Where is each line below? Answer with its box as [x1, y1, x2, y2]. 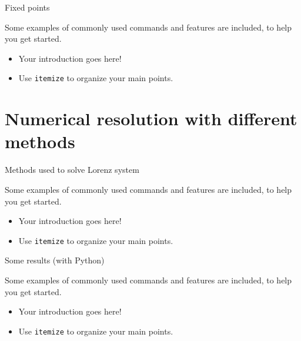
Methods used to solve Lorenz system [5, 163, 139, 176]
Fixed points [5, 1, 50, 13]
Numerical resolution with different [5, 106, 297, 131]
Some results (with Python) [5, 254, 105, 266]
